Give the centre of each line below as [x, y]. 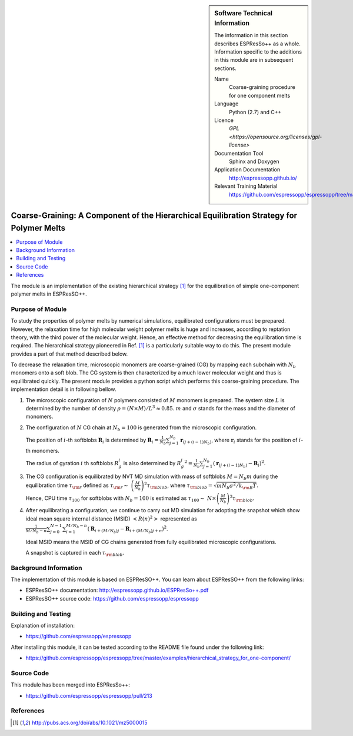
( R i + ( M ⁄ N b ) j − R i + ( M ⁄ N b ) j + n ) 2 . [128, 529]
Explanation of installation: [43, 625]
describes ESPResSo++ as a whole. [258, 44]
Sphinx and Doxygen [254, 161]
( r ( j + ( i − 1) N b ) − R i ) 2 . [239, 464]
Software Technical [244, 13]
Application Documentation [247, 170]
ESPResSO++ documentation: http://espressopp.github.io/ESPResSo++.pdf [117, 590]
